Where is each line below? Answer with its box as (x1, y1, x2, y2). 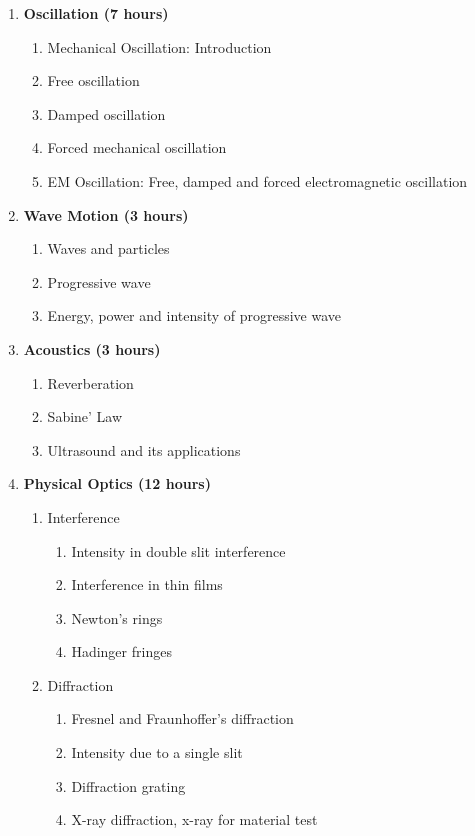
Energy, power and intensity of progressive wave (47, 305, 342, 326)
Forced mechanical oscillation (47, 137, 227, 158)
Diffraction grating (71, 775, 186, 796)
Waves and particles (47, 238, 170, 259)
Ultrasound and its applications (47, 439, 241, 460)
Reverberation (47, 372, 134, 393)
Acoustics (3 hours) (23, 338, 161, 359)
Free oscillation (47, 70, 140, 91)
